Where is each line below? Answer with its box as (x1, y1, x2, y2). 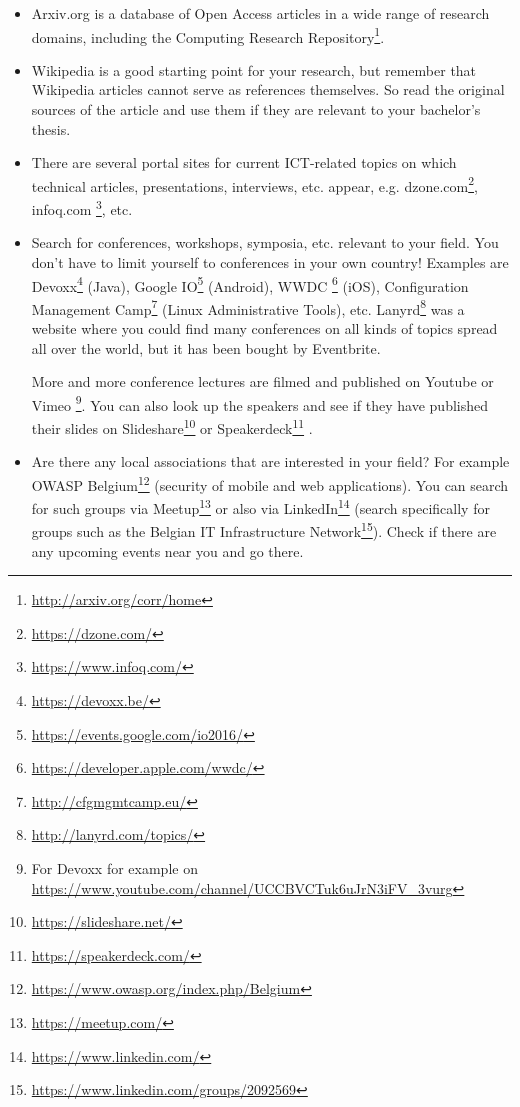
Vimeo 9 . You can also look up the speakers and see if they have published (31, 391, 488, 415)
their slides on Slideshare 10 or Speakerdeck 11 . (31, 415, 313, 438)
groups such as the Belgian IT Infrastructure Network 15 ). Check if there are (31, 518, 497, 542)
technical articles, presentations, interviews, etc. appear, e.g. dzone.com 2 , (31, 172, 478, 196)
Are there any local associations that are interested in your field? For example (31, 451, 510, 472)
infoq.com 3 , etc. (31, 196, 133, 219)
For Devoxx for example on (31, 857, 198, 878)
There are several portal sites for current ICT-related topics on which (31, 152, 457, 173)
